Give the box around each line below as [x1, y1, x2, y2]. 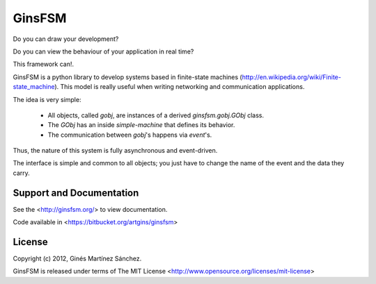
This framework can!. [13, 60, 75, 69]
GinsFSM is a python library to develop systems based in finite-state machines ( [13, 73, 243, 81]
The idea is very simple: [13, 95, 81, 103]
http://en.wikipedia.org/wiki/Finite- [242, 73, 341, 81]
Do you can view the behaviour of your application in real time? [13, 47, 194, 56]
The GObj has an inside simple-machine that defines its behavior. [47, 121, 235, 129]
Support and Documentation [13, 187, 139, 199]
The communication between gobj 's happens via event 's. [47, 131, 212, 139]
